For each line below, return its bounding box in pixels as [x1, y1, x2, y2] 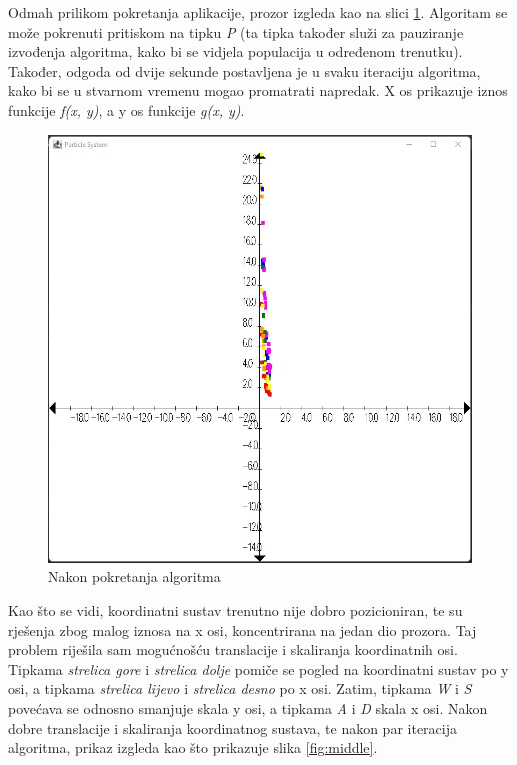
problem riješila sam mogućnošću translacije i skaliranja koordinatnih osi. [8, 639, 458, 660]
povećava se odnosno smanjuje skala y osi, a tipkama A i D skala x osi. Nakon [8, 698, 488, 719]
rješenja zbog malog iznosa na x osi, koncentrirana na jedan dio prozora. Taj [8, 619, 477, 640]
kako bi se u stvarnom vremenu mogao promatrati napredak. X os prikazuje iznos [8, 80, 508, 101]
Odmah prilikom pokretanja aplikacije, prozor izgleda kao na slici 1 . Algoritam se [8, 2, 508, 22]
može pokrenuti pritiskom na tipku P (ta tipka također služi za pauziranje [8, 21, 464, 42]
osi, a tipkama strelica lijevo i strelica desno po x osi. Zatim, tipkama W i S [8, 678, 472, 699]
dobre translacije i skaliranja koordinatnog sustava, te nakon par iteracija [8, 717, 457, 738]
